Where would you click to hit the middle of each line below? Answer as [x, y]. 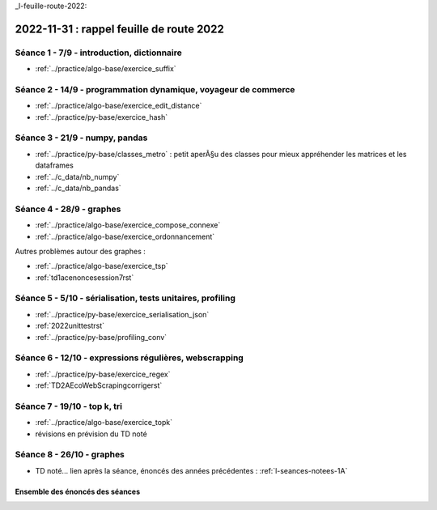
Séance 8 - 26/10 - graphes [70, 455]
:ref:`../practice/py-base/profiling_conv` [101, 337]
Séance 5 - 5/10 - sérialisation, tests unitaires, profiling [125, 298]
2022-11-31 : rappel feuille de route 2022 [119, 29]
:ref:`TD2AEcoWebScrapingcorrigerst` [99, 385]
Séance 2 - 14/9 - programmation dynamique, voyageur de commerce [155, 89]
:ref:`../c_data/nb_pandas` [78, 188]
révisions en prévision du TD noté [91, 434]
